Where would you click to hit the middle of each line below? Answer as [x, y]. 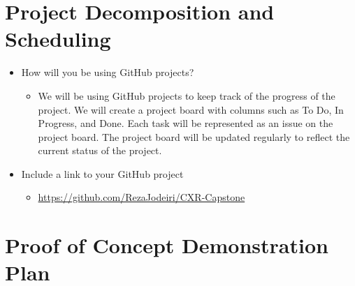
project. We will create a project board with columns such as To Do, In [191, 109]
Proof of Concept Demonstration [167, 245]
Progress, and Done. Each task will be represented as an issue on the [186, 123]
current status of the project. [100, 150]
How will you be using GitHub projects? [108, 72]
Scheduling [58, 39]
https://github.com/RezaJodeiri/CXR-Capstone [142, 197]
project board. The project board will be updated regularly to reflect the [194, 136]
